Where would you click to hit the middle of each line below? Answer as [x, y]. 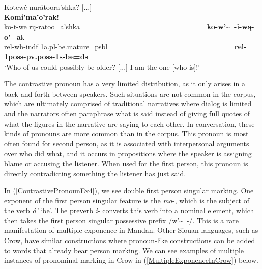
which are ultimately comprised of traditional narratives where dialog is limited [128, 103]
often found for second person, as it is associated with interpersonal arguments [127, 143]
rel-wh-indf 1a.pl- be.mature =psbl [56, 47]
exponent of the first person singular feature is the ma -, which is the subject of [127, 200]
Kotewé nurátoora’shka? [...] [48, 7]
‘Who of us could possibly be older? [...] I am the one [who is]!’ [102, 66]
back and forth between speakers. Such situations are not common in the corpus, [130, 93]
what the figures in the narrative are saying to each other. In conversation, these [129, 123]
